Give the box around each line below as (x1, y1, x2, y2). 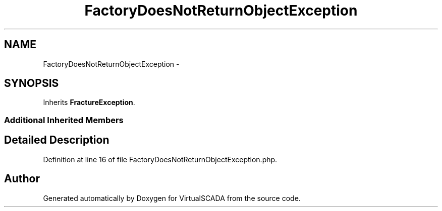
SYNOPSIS (4, 77, 59, 90)
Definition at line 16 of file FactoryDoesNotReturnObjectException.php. (43, 155, 278, 164)
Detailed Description (4, 134, 109, 147)
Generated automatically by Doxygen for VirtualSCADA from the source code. (43, 193, 301, 202)
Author (4, 172, 40, 185)
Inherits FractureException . (43, 98, 135, 107)
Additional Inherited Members (4, 115, 124, 125)
